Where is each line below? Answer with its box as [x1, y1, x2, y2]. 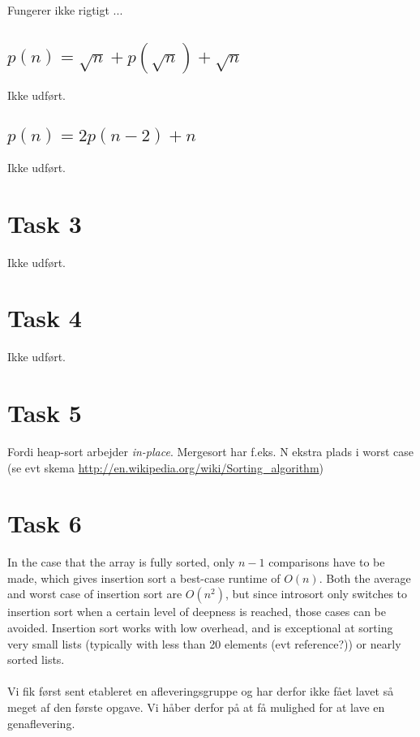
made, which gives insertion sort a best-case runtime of [7, 569, 281, 586]
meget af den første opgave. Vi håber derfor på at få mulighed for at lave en [7, 699, 385, 716]
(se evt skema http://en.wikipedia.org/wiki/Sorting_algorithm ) [7, 459, 324, 476]
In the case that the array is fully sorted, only [7, 554, 235, 571]
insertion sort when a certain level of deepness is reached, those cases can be [7, 603, 386, 620]
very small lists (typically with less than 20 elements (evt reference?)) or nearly [7, 635, 401, 652]
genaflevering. [7, 714, 75, 731]
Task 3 [7, 206, 82, 239]
